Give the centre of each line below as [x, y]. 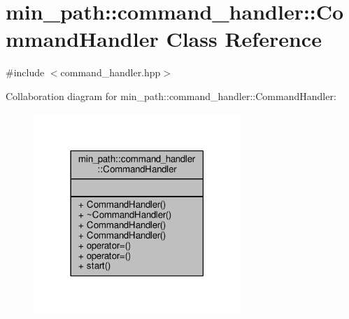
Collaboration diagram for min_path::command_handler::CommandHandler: [171, 95]
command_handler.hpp [111, 72]
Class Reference [244, 39]
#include [25, 72]
